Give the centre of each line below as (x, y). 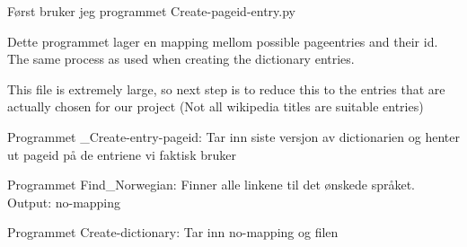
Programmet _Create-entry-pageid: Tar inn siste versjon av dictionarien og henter (233, 136)
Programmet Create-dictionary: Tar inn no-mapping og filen (173, 232)
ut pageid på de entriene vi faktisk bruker (122, 154)
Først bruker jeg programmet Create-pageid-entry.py (152, 11)
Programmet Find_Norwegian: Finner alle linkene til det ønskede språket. (211, 185)
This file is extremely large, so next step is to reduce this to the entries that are (226, 88)
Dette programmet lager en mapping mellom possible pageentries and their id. (223, 41)
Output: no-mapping (64, 202)
